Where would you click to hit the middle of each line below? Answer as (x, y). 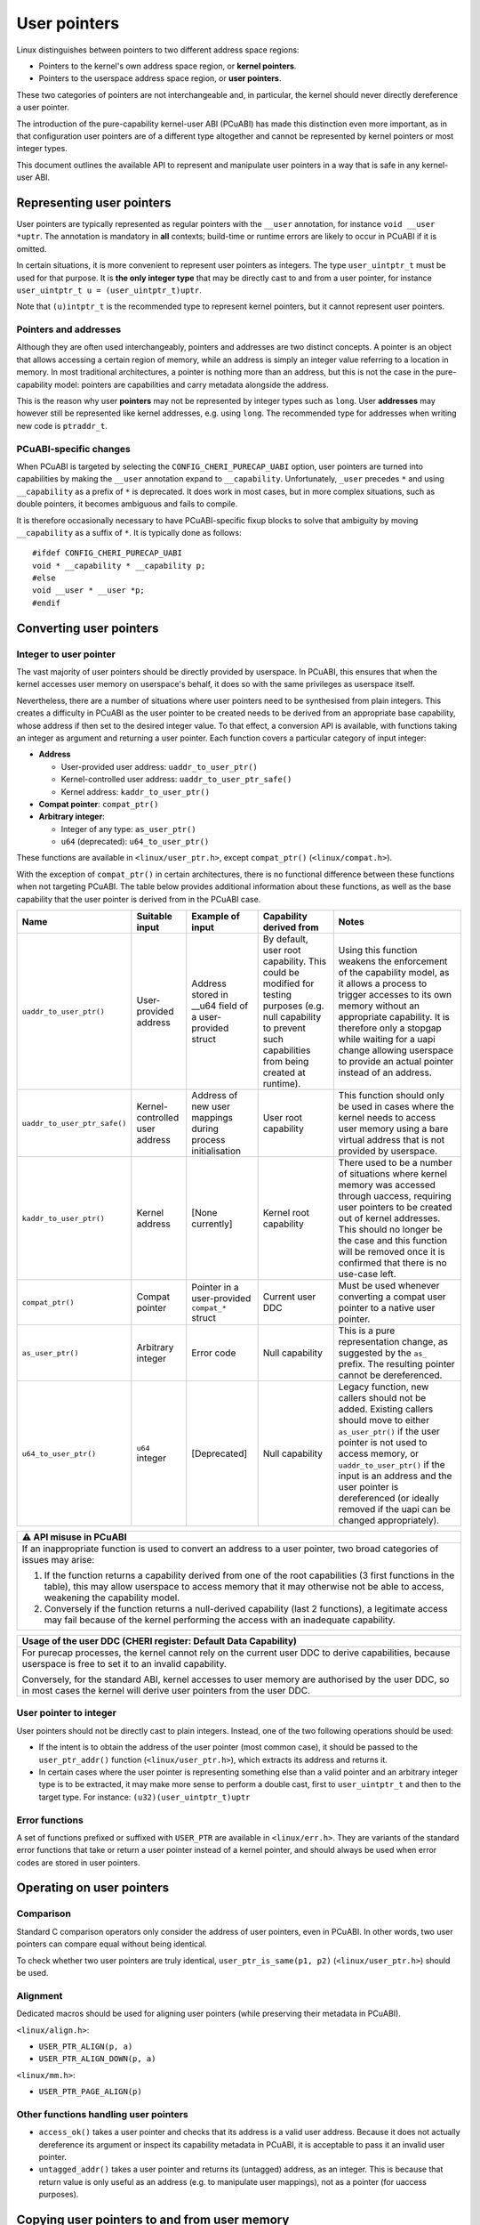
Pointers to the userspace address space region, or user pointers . (160, 78)
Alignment (40, 1995)
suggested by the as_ (383, 1353)
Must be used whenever (389, 1286)
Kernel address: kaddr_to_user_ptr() (136, 791)
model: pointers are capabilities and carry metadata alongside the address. (191, 384)
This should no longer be (391, 1230)
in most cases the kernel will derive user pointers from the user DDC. (166, 1691)
